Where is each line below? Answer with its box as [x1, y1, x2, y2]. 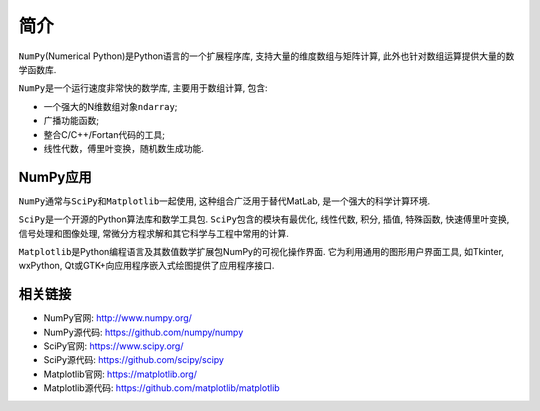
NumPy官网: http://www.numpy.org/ [43, 312, 192, 324]
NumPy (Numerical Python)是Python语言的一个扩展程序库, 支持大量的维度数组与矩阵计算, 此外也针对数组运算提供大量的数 [18, 50, 515, 62]
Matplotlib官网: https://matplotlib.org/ [43, 368, 197, 380]
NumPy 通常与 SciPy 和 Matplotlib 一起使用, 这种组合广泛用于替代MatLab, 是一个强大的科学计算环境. [18, 195, 431, 207]
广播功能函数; [43, 115, 100, 127]
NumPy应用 [18, 168, 92, 185]
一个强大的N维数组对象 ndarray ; [43, 100, 178, 112]
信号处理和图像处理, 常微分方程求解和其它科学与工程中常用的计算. [18, 227, 290, 239]
